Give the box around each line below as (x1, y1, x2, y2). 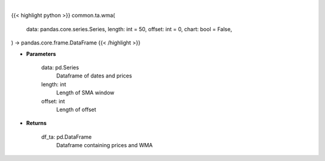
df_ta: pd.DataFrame (41, 133, 92, 141)
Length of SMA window (56, 89, 114, 96)
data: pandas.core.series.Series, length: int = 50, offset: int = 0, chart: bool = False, (26, 25, 232, 32)
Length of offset (56, 106, 96, 113)
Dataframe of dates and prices (56, 72, 132, 79)
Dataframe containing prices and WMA (56, 142, 153, 149)
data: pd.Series (41, 64, 79, 71)
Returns (26, 120, 47, 127)
